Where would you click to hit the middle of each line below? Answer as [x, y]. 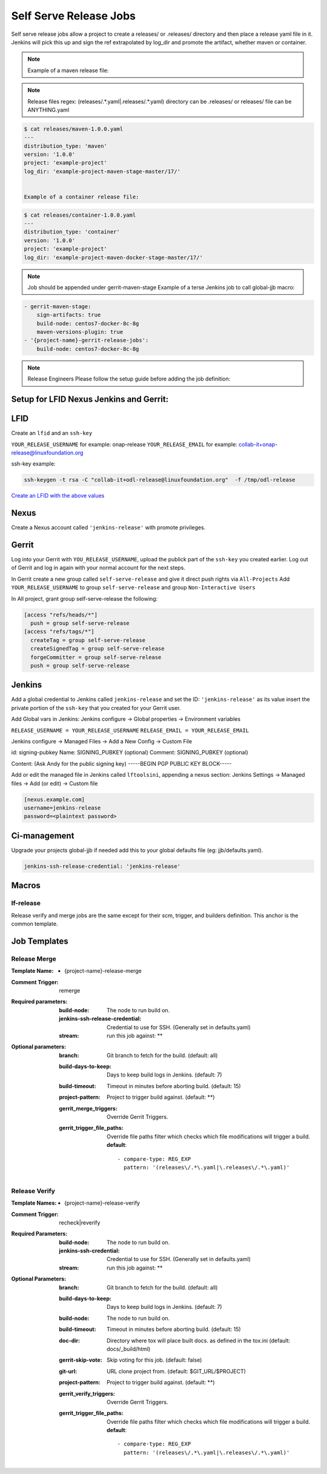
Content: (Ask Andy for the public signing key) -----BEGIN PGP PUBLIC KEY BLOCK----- [121, 763]
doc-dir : [70, 1340]
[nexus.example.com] [54, 799]
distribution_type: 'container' [72, 232]
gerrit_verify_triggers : [87, 1393]
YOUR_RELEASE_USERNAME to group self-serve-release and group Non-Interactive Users [133, 587]
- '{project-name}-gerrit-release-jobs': [86, 340]
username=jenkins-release [62, 808]
